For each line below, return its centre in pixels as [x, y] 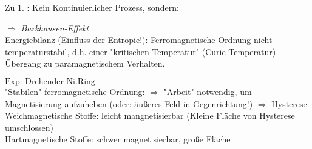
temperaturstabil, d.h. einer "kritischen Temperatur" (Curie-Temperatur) [141, 51]
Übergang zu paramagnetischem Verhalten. [85, 63]
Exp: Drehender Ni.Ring [50, 81]
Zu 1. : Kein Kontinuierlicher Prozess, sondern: [92, 7]
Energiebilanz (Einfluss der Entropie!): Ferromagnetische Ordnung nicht [139, 40]
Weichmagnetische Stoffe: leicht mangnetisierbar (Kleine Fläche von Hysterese [150, 115]
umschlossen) [29, 127]
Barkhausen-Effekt [55, 28]
